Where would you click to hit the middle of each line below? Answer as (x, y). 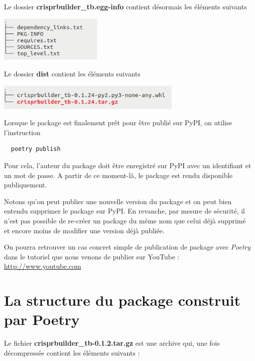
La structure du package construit (122, 300)
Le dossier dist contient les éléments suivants (72, 73)
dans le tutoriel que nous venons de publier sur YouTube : (92, 256)
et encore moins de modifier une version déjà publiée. (84, 230)
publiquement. (26, 185)
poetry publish (36, 149)
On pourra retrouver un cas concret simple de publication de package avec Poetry (127, 247)
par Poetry (42, 319)
